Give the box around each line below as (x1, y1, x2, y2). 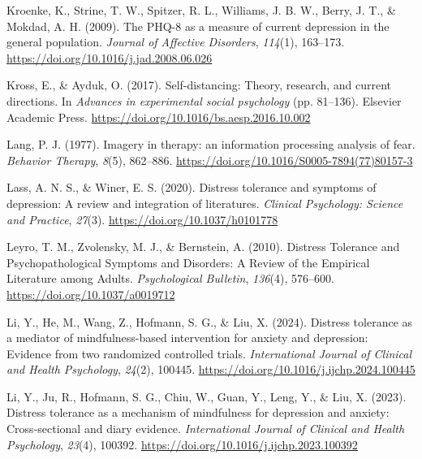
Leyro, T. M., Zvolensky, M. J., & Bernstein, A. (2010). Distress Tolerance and (6, 238, 400, 255)
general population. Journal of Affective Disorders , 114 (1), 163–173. (6, 33, 345, 50)
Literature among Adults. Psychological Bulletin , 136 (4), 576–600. (6, 270, 334, 287)
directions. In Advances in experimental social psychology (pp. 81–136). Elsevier (6, 92, 402, 109)
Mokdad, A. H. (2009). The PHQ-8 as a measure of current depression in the (6, 17, 390, 34)
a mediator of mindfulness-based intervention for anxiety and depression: (6, 329, 368, 346)
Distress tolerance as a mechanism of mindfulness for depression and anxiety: (6, 404, 390, 421)
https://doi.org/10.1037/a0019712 (6, 285, 175, 302)
